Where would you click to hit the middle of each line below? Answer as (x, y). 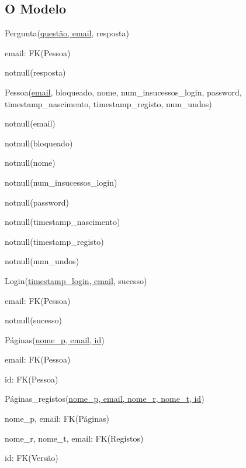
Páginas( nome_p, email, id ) (55, 339)
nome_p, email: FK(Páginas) (57, 419)
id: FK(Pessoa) (32, 379)
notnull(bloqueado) (39, 143)
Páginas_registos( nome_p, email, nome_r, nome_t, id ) (105, 399)
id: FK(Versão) (32, 458)
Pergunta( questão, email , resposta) (67, 33)
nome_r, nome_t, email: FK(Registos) (74, 438)
